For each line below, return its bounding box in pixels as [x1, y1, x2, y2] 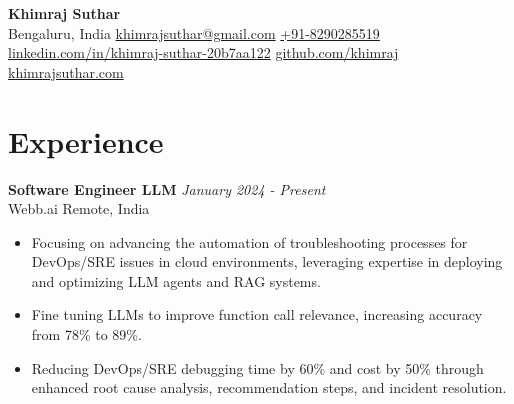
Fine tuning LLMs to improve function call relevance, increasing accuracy [31, 304, 483, 325]
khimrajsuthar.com [8, 61, 124, 82]
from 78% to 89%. [31, 324, 142, 345]
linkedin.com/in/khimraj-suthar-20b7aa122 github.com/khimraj [8, 42, 399, 63]
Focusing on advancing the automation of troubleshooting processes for [31, 231, 468, 252]
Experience [8, 120, 164, 161]
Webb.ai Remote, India [8, 198, 150, 219]
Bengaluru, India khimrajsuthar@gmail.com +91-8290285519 [8, 22, 380, 43]
